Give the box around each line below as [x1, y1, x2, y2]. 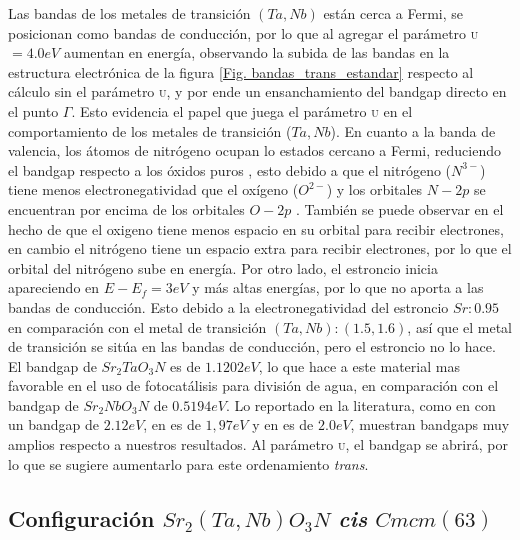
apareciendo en [8, 277, 100, 298]
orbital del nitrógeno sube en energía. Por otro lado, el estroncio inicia [8, 257, 438, 278]
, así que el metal [407, 316, 513, 337]
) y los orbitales [326, 179, 423, 200]
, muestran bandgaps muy [350, 414, 510, 435]
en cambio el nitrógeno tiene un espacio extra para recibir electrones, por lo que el [8, 238, 512, 259]
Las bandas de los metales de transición [8, 3, 251, 23]
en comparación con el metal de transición [8, 316, 267, 337]
